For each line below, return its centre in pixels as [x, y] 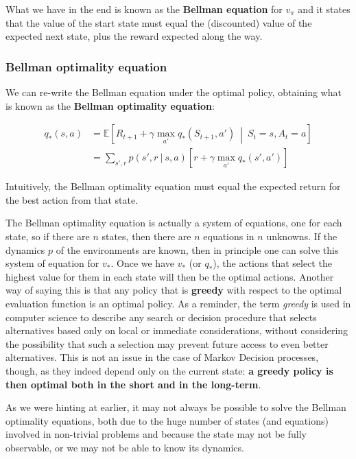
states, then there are [146, 236]
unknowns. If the [302, 236]
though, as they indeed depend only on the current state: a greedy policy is [169, 370]
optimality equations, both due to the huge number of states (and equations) [167, 420]
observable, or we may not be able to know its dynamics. [125, 447]
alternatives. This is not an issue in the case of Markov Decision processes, [162, 357]
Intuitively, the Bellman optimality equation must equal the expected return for [173, 186]
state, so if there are [48, 236]
